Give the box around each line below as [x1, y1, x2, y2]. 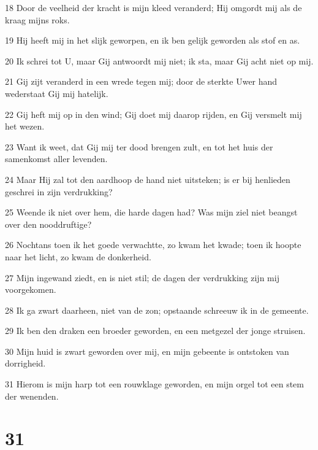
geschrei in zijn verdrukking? [5, 185, 113, 198]
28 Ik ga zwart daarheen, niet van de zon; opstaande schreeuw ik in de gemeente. [5, 303, 309, 316]
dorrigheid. [5, 357, 46, 370]
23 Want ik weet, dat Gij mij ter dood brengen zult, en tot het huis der [5, 140, 273, 153]
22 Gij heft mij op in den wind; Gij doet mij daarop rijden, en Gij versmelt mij [5, 107, 302, 120]
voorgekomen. [5, 283, 56, 296]
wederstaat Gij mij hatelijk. [5, 87, 108, 99]
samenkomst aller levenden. [5, 152, 108, 165]
